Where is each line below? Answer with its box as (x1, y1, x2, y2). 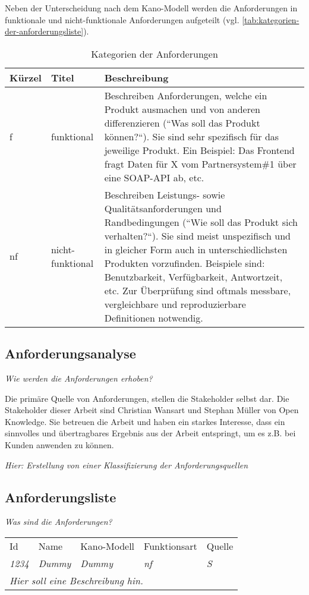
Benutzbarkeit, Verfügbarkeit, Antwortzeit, (104, 269, 283, 284)
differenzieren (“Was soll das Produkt (104, 115, 260, 130)
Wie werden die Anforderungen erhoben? (5, 372, 153, 384)
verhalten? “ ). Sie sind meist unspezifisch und (104, 228, 291, 243)
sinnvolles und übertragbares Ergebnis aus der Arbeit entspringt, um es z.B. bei (5, 427, 296, 439)
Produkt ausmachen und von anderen (104, 102, 260, 116)
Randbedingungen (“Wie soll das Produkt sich (104, 215, 298, 229)
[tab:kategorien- (242, 13, 299, 26)
